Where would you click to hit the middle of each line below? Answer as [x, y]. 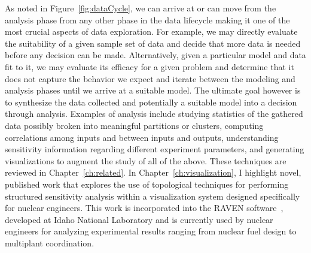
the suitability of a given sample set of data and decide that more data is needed [153, 43]
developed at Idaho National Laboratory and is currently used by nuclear [139, 219]
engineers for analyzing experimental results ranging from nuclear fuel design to [151, 231]
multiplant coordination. [50, 243]
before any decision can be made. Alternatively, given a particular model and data [155, 55]
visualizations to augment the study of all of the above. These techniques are [146, 160]
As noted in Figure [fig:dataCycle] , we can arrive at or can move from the [141, 8]
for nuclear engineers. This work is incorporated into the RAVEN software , [144, 208]
